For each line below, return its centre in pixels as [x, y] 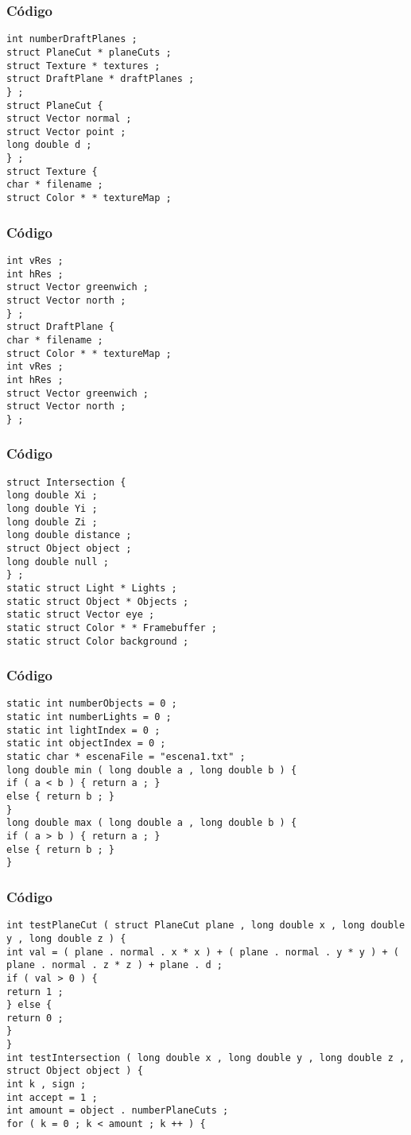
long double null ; [58, 562]
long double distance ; [69, 535]
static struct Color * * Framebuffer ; [112, 628]
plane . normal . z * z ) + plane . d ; [115, 965]
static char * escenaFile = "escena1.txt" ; [126, 757]
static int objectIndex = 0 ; [86, 744]
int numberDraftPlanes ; [72, 39]
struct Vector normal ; [69, 119]
